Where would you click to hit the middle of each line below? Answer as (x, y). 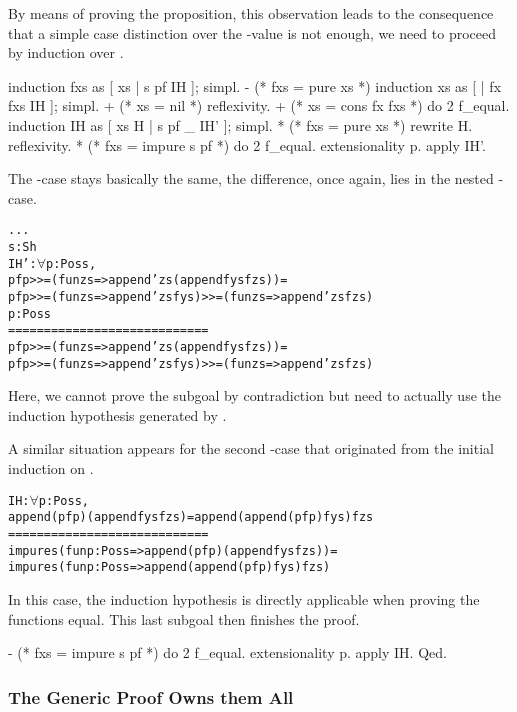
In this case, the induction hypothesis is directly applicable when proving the (244, 598)
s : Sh (22, 247)
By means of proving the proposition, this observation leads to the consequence (251, 13)
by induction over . (66, 52)
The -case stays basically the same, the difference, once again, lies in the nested (251, 178)
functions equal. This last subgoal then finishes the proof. (184, 618)
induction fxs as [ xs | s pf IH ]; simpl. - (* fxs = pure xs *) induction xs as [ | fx (255, 85)
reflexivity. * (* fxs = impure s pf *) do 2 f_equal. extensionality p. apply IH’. (247, 144)
